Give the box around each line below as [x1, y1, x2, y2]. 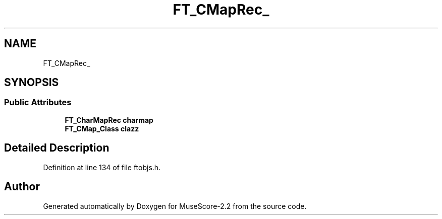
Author [4, 180, 40, 193]
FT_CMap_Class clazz [65, 124, 139, 133]
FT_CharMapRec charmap [65, 115, 153, 124]
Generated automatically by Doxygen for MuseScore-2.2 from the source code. [43, 201, 307, 210]
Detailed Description [4, 141, 109, 155]
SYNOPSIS [4, 76, 59, 89]
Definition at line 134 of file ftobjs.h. [43, 163, 161, 172]
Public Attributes [4, 97, 72, 108]
